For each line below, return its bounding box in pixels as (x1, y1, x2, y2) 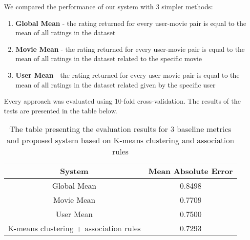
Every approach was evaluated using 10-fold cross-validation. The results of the (4, 96, 241, 106)
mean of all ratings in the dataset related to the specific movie (15, 53, 202, 64)
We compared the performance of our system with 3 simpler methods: (4, 1, 213, 11)
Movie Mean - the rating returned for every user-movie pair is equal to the (15, 44, 245, 54)
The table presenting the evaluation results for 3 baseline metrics (9, 123, 231, 135)
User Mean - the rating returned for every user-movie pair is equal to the (15, 69, 240, 80)
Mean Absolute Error (148, 165, 233, 177)
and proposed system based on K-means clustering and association (6, 134, 234, 146)
